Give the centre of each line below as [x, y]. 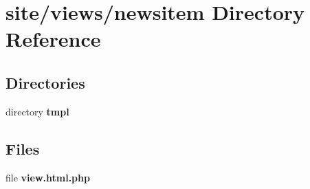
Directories [45, 82]
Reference [53, 39]
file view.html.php [48, 177]
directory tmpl [37, 111]
